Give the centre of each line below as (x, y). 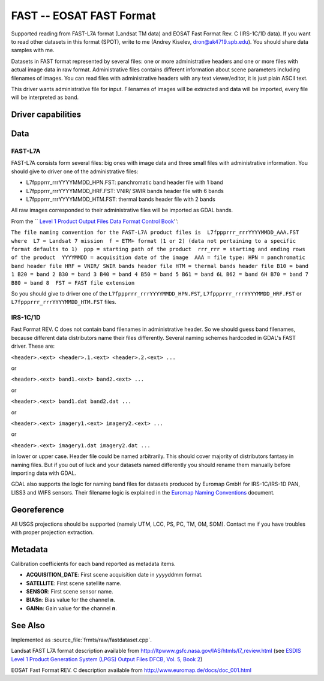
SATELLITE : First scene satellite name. (74, 583)
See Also (28, 626)
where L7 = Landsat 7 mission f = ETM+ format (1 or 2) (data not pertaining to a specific (154, 241)
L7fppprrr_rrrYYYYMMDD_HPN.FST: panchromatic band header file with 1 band (124, 182)
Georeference (37, 510)
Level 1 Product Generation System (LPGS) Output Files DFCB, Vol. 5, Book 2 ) (107, 659)
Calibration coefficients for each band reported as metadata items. (94, 564)
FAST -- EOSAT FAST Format (83, 16)
